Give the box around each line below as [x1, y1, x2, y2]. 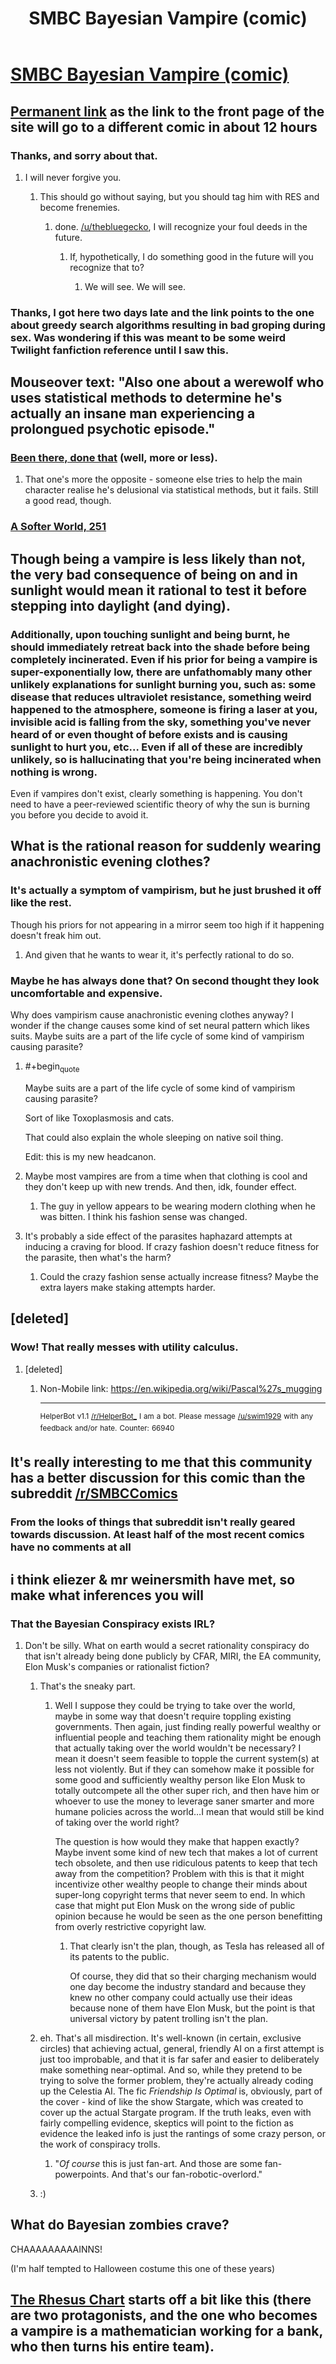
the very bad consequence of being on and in [10, 566, 298, 583]
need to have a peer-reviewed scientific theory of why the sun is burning [10, 798, 310, 811]
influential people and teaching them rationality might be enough [54, 1731, 322, 1743]
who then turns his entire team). [10, 2338, 215, 2356]
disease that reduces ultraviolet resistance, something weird [10, 690, 312, 704]
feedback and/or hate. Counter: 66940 [39, 1423, 175, 1434]
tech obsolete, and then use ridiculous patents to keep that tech [54, 1857, 318, 1869]
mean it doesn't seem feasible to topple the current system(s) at [54, 1752, 320, 1764]
